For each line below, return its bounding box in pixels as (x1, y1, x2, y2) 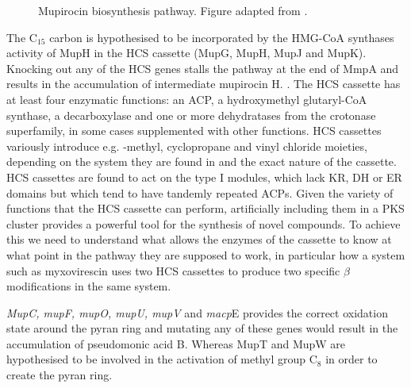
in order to (325, 351, 378, 367)
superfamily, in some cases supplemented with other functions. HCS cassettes (6, 122, 382, 139)
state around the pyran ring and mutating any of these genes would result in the (6, 320, 398, 336)
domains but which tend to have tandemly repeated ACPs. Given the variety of (6, 184, 394, 201)
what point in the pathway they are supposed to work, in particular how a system (6, 246, 405, 263)
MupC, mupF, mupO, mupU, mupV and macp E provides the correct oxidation (6, 304, 388, 321)
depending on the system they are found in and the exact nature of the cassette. (6, 153, 397, 170)
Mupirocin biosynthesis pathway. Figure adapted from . (38, 2, 308, 18)
